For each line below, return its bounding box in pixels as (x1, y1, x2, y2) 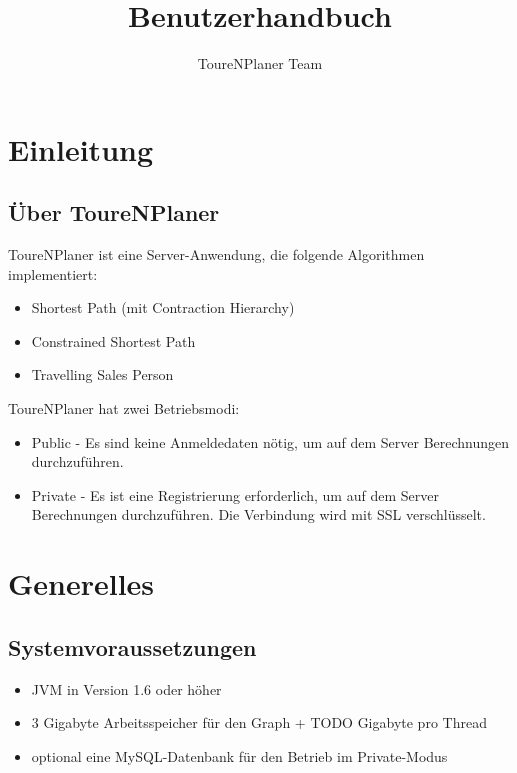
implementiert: (8, 263, 98, 284)
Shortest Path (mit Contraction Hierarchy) (31, 297, 295, 318)
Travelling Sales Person (31, 364, 174, 385)
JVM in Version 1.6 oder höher (31, 678, 222, 699)
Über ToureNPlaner (8, 197, 220, 228)
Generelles (8, 563, 155, 604)
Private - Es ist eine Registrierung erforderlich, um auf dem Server (31, 484, 439, 505)
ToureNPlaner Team (197, 53, 323, 74)
